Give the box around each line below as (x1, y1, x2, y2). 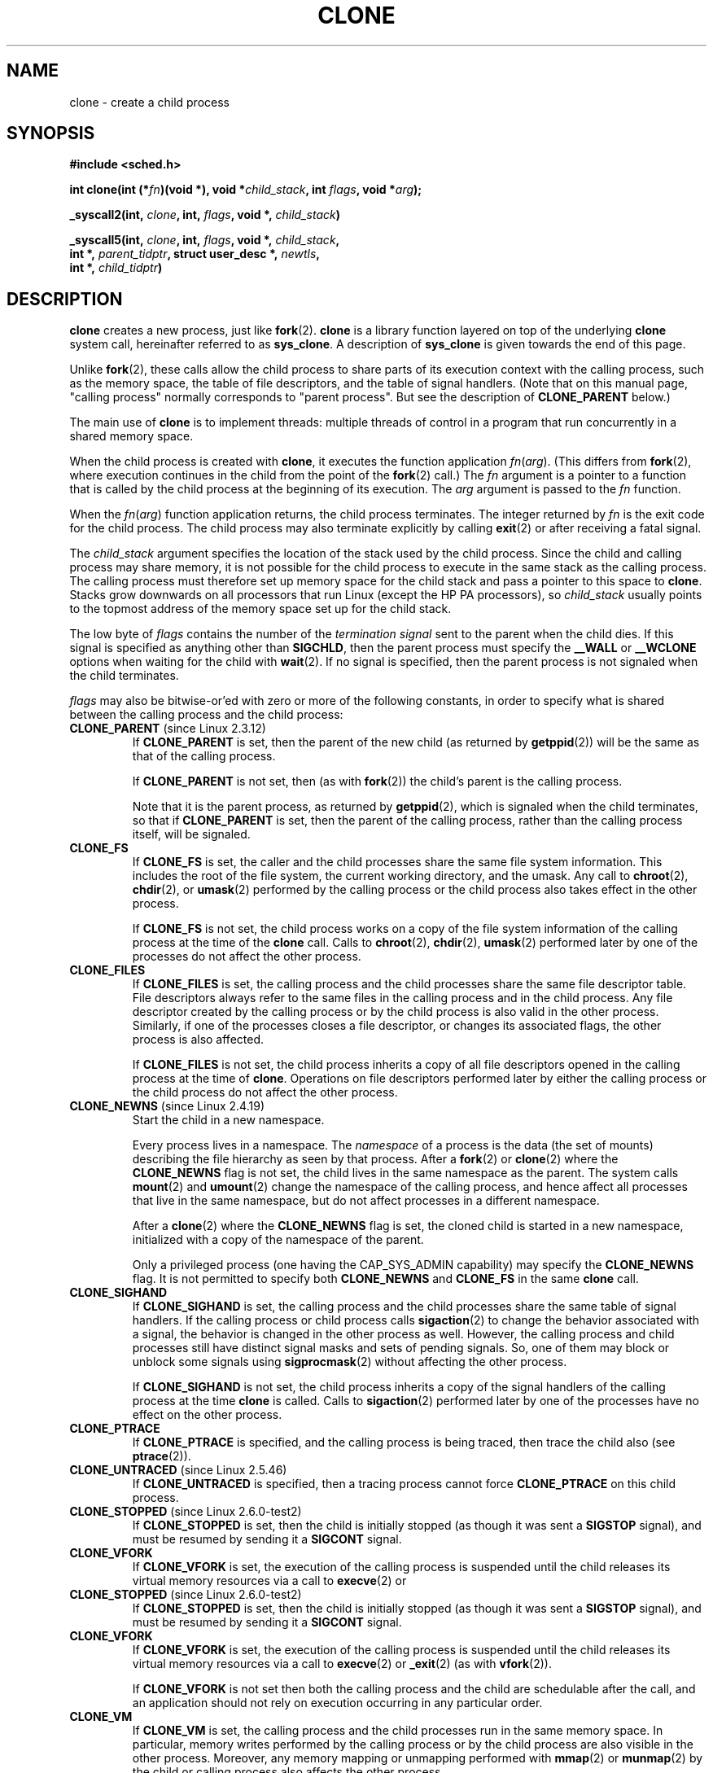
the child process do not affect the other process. (132, 1085, 398, 1100)
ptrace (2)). (132, 1449, 191, 1464)
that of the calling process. (132, 749, 276, 764)
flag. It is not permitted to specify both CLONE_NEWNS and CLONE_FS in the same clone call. (132, 1272, 639, 1286)
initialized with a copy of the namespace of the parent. (132, 1232, 424, 1247)
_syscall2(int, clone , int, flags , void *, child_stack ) (69, 208, 340, 222)
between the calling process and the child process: (69, 707, 343, 722)
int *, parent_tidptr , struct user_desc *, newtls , (69, 247, 321, 261)
